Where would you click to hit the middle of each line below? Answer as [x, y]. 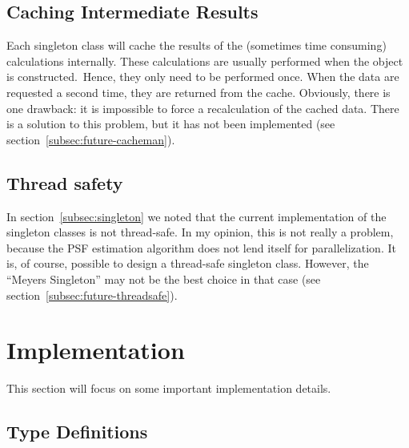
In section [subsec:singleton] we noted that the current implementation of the [196, 216]
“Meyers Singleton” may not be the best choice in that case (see [164, 278]
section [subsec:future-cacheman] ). [91, 139]
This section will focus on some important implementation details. [169, 388]
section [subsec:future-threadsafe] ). [92, 295]
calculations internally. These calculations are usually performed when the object [205, 61]
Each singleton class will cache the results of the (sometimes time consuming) [196, 45]
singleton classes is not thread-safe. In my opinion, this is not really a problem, [200, 232]
